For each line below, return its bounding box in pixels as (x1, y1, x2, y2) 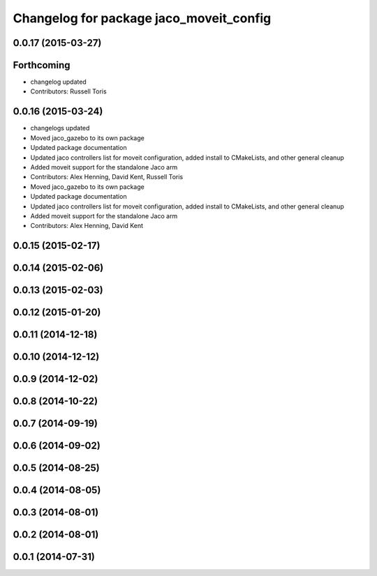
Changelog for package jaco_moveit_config (13, 10, 272, 26)
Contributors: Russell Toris (30, 87, 108, 96)
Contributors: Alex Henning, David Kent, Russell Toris (30, 173, 184, 181)
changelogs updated (30, 124, 90, 132)
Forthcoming (13, 59, 71, 71)
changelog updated (30, 77, 87, 86)
